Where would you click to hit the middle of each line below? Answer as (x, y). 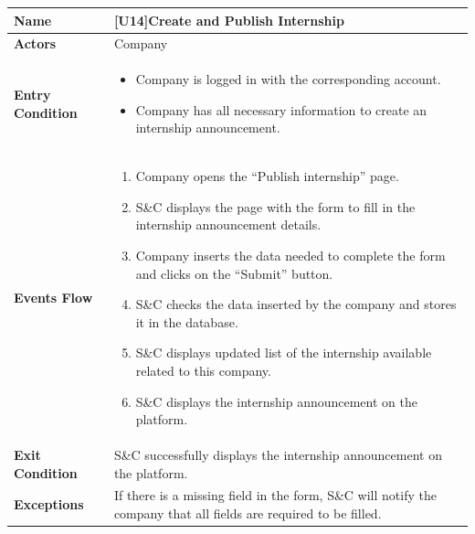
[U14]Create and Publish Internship (229, 20)
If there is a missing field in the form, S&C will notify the (275, 495)
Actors (35, 43)
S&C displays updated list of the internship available (284, 352)
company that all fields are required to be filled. (248, 513)
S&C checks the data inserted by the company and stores (296, 304)
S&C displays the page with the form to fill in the (275, 206)
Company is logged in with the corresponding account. (288, 79)
